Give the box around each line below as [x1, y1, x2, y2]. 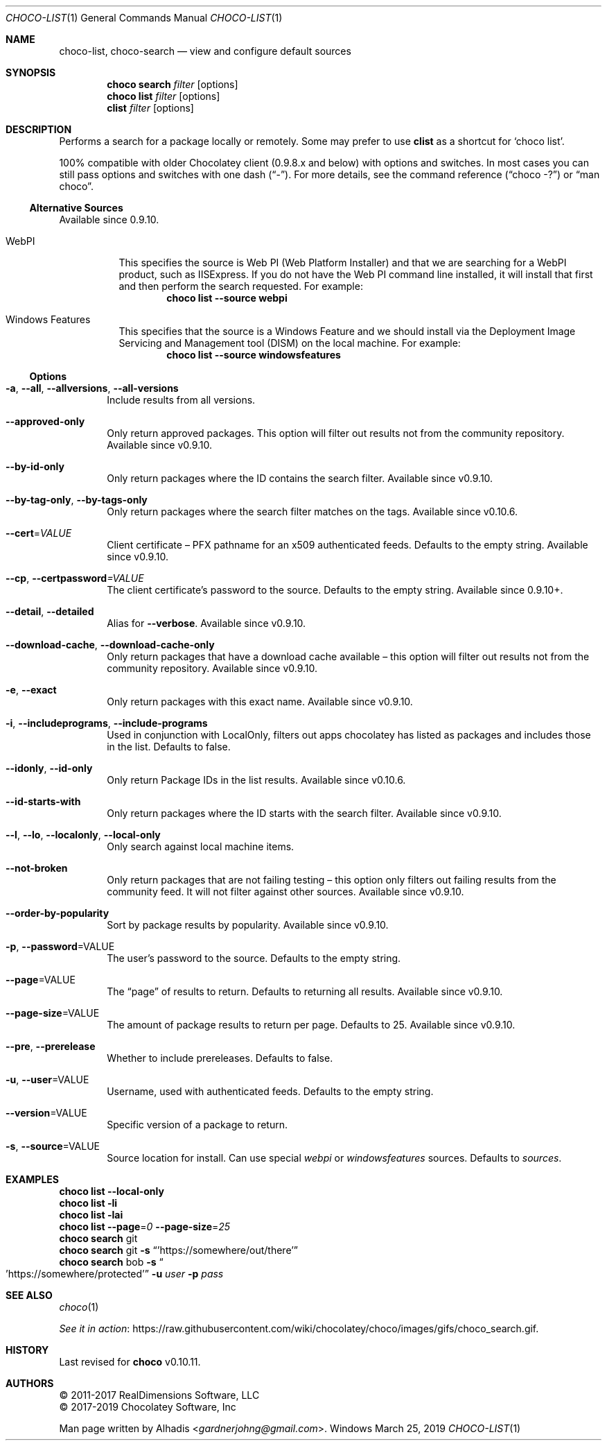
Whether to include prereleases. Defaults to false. [107, 1052, 333, 1064]
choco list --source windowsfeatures [166, 349, 341, 361]
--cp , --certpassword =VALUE [6, 572, 144, 584]
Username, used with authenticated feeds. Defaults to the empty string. [107, 1085, 434, 1097]
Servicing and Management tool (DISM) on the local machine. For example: [118, 337, 461, 349]
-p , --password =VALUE [6, 940, 115, 952]
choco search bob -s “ [59, 1256, 164, 1268]
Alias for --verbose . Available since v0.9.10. [107, 617, 306, 629]
